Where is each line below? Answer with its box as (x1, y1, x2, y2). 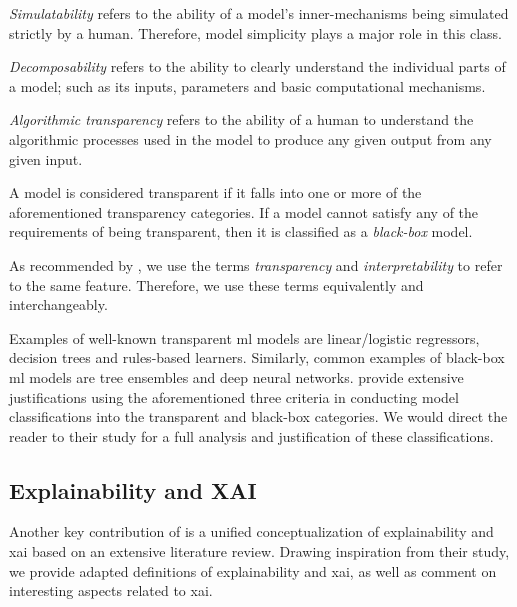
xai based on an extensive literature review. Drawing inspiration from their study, (9, 541, 510, 562)
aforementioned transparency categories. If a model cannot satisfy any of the (9, 201, 479, 222)
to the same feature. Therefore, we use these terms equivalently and (9, 274, 424, 295)
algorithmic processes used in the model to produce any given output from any (9, 128, 492, 149)
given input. (9, 148, 83, 169)
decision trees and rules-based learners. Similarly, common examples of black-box (9, 347, 505, 368)
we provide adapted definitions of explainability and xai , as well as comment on (9, 560, 497, 581)
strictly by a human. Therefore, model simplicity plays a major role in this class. (9, 22, 502, 43)
